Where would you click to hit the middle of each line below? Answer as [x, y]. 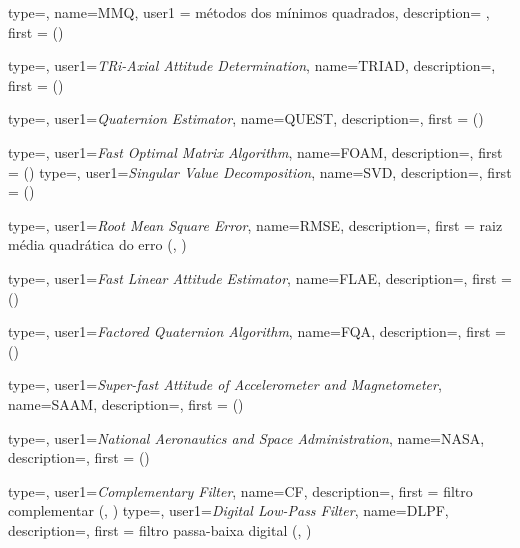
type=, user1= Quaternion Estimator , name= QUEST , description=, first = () [246, 118]
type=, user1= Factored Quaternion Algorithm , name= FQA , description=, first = [257, 331]
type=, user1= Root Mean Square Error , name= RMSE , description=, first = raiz [255, 224]
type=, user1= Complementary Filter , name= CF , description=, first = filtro [240, 490]
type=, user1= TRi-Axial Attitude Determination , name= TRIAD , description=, [252, 65]
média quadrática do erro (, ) [97, 244]
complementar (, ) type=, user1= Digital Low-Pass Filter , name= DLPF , [228, 510]
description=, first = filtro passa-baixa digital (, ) [160, 529]
